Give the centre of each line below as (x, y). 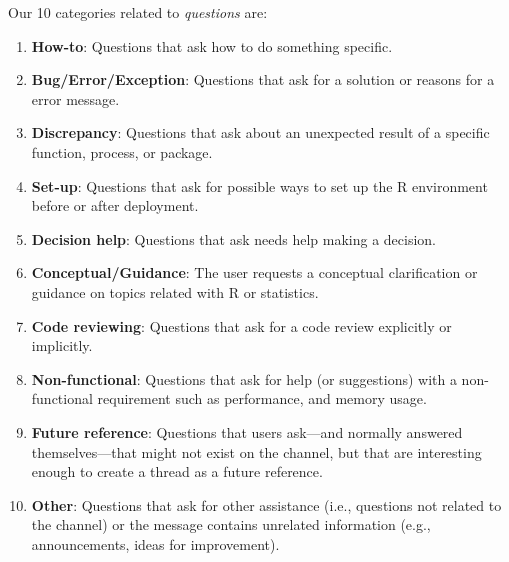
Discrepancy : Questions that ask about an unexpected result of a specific (260, 132)
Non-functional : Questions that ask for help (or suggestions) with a (244, 378)
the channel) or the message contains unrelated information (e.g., (231, 524)
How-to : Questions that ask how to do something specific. (212, 45)
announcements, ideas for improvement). (155, 543)
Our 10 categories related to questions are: (138, 12)
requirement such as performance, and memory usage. (262, 398)
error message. (75, 98)
